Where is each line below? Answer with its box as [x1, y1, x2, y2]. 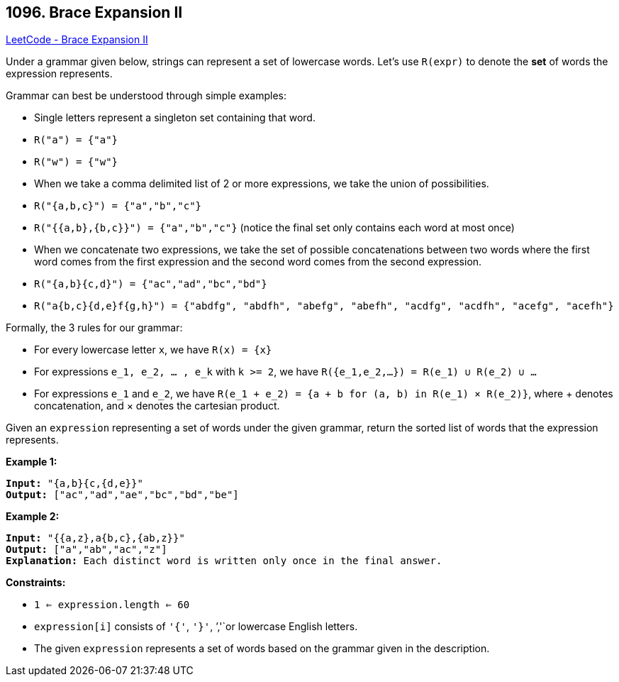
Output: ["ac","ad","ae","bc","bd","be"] [6, 489, 239, 501]
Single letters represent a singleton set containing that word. [34, 111, 316, 124]
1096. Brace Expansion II [6, 4, 183, 21]
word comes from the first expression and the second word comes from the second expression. [34, 255, 482, 268]
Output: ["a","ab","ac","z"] [6, 544, 167, 556]
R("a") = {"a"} [34, 134, 118, 146]
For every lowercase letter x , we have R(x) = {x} [34, 343, 272, 356]
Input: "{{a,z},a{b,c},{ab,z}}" [6, 532, 185, 544]
